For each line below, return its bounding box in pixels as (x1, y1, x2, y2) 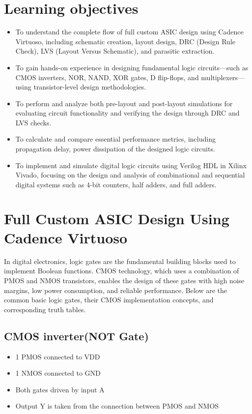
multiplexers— (201, 72, 245, 82)
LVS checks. (15, 117, 52, 127)
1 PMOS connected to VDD (15, 351, 100, 361)
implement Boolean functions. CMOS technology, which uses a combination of (4, 266, 239, 276)
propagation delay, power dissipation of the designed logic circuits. (15, 144, 215, 154)
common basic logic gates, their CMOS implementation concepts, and (4, 295, 214, 305)
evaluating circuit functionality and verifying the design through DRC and (15, 108, 240, 118)
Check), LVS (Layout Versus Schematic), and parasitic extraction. (15, 46, 215, 56)
